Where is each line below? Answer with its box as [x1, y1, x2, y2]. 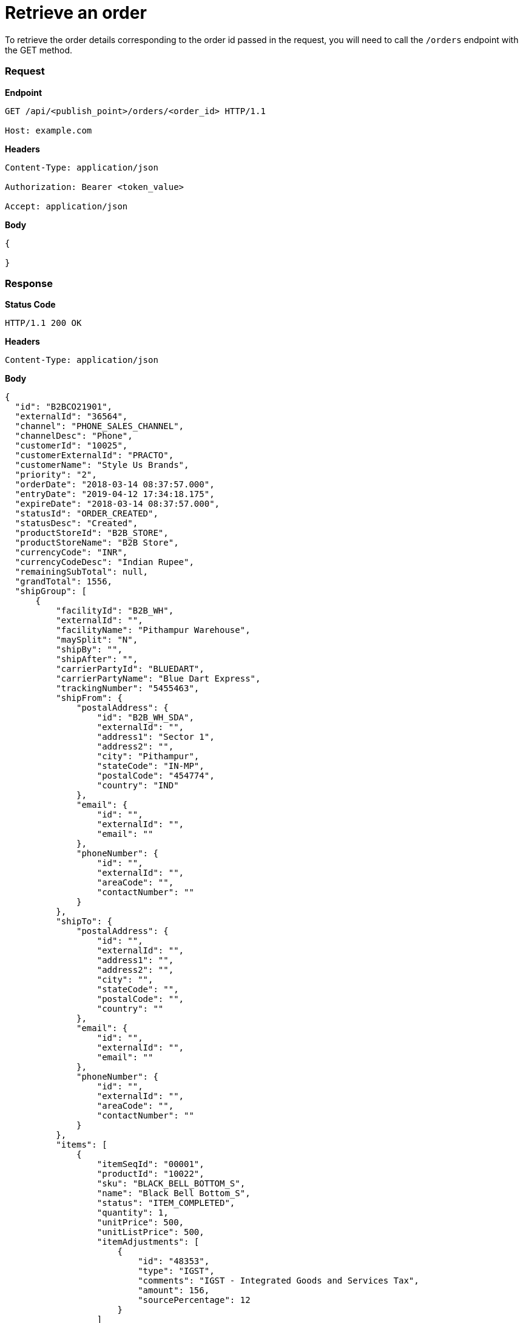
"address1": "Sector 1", [96, 732, 215, 742]
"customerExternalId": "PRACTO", [15, 450, 174, 461]
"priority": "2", [15, 470, 97, 480]
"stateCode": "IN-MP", [96, 761, 204, 771]
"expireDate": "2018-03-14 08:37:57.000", [15, 499, 220, 509]
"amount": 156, [138, 1285, 210, 1296]
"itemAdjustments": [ [96, 1237, 200, 1247]
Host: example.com [5, 125, 92, 135]
